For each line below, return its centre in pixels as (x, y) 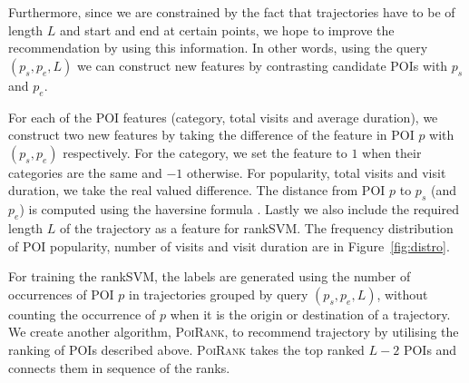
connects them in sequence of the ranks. (119, 367)
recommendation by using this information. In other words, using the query (218, 48)
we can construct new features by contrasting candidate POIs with (262, 65)
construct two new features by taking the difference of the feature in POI (211, 135)
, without (402, 294)
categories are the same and (85, 172)
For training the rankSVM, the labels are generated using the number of (210, 276)
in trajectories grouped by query (219, 294)
